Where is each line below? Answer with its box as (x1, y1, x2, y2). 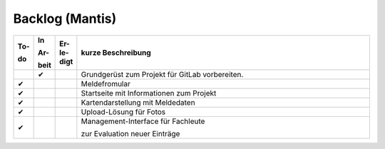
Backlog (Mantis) (13, 11, 117, 26)
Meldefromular (81, 78, 131, 88)
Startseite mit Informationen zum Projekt (81, 88, 217, 98)
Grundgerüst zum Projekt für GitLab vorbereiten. (81, 69, 244, 79)
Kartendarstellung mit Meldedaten (81, 97, 195, 107)
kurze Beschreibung (81, 47, 151, 57)
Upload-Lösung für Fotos (81, 107, 166, 117)
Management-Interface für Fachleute (81, 116, 205, 126)
